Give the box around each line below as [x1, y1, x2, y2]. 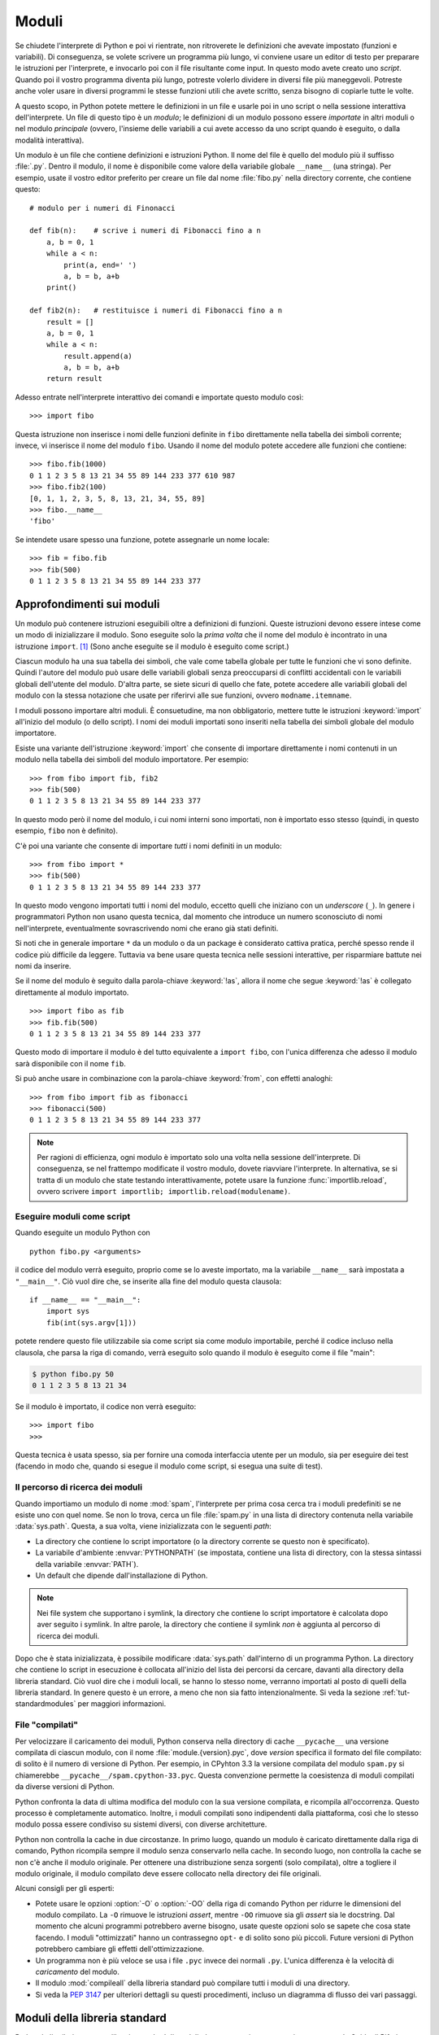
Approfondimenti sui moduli [15, 597, 160, 610]
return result [46, 374, 103, 383]
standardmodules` [15, 1699, 76, 1709]
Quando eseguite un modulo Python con [15, 1228, 150, 1237]
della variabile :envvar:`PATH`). [35, 1559, 139, 1569]
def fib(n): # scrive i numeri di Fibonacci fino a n [29, 226, 262, 235]
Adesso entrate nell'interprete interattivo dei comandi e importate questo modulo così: [15, 392, 304, 402]
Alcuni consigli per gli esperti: [15, 1884, 115, 1893]
